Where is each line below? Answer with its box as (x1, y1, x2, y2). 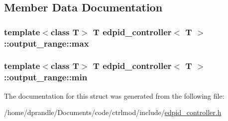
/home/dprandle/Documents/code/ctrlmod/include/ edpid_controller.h (4, 107, 222, 118)
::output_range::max (4, 37, 89, 49)
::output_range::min (4, 71, 88, 83)
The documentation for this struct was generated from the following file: (4, 90, 225, 101)
